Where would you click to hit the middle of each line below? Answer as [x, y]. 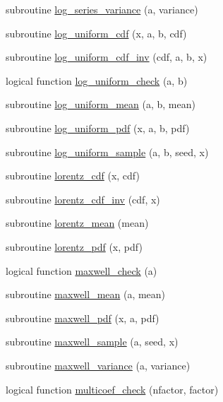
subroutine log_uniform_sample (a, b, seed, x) [107, 152]
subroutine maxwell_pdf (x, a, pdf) [83, 318]
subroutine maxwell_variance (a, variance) [98, 365]
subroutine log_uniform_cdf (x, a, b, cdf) [96, 33]
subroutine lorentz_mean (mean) [77, 223]
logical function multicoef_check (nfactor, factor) [112, 389]
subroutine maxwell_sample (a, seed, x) [92, 342]
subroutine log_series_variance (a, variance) [102, 9]
